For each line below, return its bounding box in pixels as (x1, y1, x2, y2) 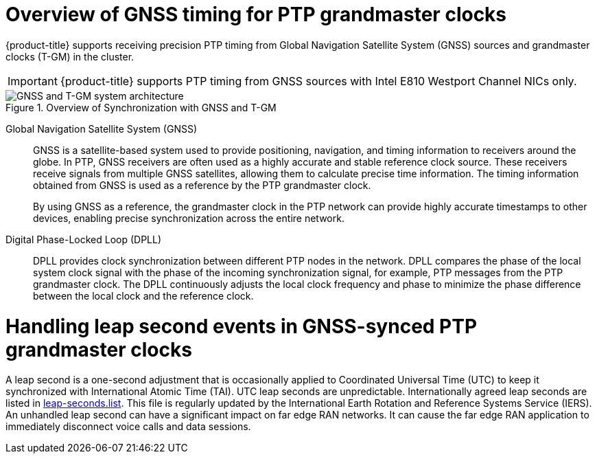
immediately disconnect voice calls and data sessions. (5, 421, 251, 433)
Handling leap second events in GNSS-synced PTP (5, 314, 478, 338)
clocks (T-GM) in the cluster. (5, 50, 134, 63)
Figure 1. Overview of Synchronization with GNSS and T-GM (5, 101, 277, 113)
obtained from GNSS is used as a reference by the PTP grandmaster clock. (33, 179, 371, 191)
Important (8, 74, 58, 88)
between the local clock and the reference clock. (33, 289, 254, 302)
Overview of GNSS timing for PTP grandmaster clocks (5, 3, 507, 26)
